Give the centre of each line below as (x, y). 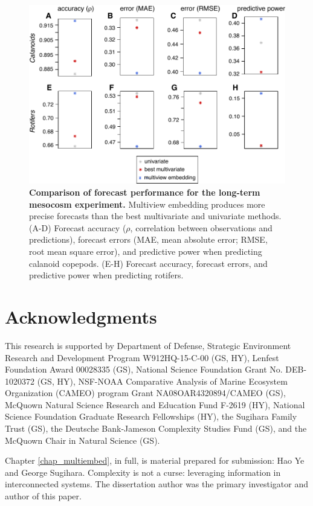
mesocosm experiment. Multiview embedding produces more (147, 204)
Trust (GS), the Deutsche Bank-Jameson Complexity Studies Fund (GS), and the (156, 428)
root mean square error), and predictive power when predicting (146, 251)
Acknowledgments (81, 316)
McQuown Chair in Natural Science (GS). (82, 440)
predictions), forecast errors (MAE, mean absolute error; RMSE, (148, 239)
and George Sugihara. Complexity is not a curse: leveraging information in (143, 472)
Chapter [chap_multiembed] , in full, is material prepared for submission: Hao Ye (155, 460)
